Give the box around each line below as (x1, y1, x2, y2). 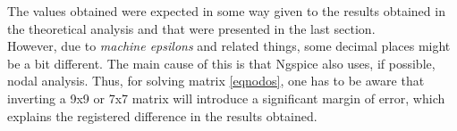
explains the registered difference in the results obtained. (7, 106, 317, 125)
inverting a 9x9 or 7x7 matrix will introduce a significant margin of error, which (7, 88, 445, 107)
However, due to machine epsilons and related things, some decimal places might (7, 37, 451, 55)
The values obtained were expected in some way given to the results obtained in (7, 2, 445, 20)
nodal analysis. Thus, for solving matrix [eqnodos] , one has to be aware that (7, 71, 425, 90)
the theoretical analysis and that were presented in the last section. (7, 19, 376, 37)
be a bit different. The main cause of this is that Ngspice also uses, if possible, (7, 53, 436, 72)
